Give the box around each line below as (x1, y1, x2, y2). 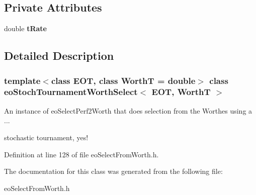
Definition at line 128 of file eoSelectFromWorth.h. (4, 149, 159, 159)
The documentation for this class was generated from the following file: (4, 166, 223, 176)
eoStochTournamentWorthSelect (4, 85, 138, 98)
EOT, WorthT (151, 85, 211, 98)
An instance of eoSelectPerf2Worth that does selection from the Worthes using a (4, 105, 252, 116)
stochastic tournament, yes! (4, 132, 89, 142)
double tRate (4, 23, 47, 34)
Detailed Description (4, 48, 114, 63)
